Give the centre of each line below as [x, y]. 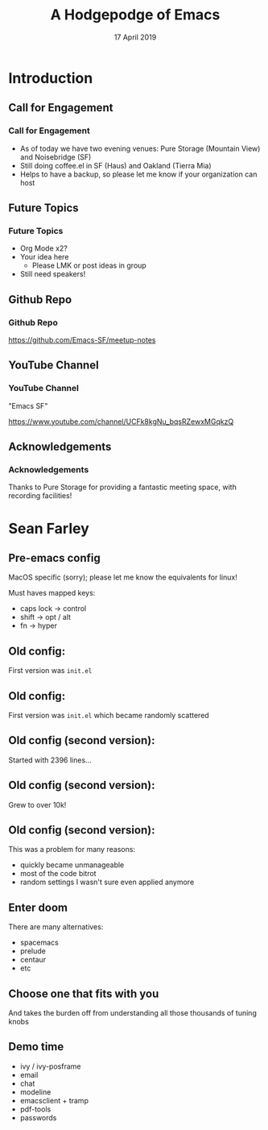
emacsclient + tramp [54, 1100]
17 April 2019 [135, 37]
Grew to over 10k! [37, 804]
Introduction [51, 78]
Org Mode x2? [44, 248]
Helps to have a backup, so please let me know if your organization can [138, 174]
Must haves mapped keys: [52, 593]
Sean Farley [49, 528]
